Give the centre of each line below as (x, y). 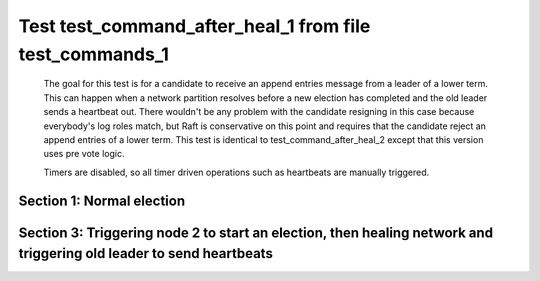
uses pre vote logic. (84, 154)
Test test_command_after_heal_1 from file (194, 26)
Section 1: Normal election (101, 200)
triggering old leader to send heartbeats (146, 253)
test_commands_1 (94, 54)
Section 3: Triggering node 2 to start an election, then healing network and (256, 232)
